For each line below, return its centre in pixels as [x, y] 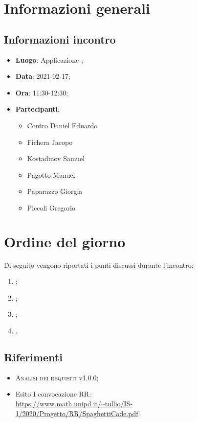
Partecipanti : [37, 109]
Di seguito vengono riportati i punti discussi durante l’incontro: [99, 265]
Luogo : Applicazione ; [49, 59]
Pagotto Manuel [51, 175]
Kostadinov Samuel [56, 158]
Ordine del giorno [65, 241]
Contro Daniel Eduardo [62, 125]
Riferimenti [33, 357]
